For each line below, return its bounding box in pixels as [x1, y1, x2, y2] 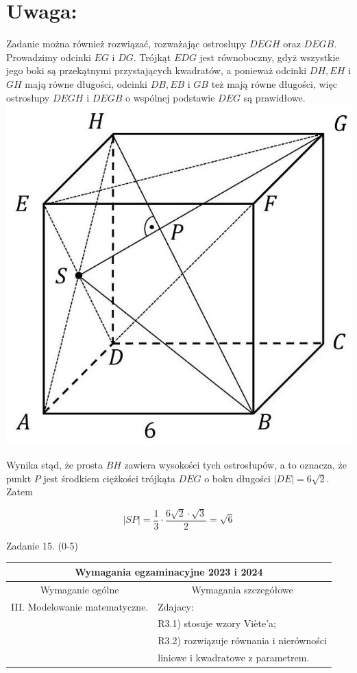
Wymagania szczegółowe [191, 582, 293, 596]
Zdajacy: [158, 599, 194, 613]
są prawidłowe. [243, 90, 306, 104]
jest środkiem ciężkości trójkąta [43, 471, 175, 485]
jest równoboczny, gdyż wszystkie [199, 49, 340, 64]
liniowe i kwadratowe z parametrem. [158, 650, 310, 665]
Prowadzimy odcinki [6, 49, 91, 64]
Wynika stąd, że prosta [6, 458, 103, 472]
